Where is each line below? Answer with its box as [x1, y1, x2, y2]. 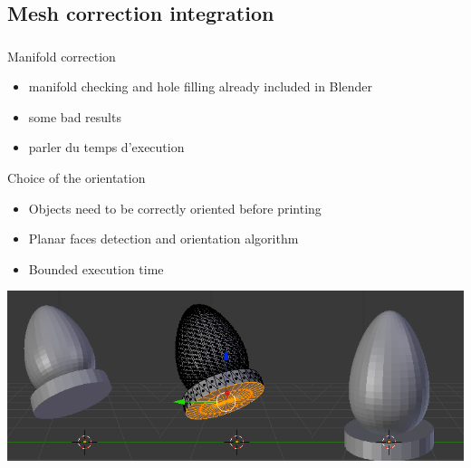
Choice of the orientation [7, 168, 146, 187]
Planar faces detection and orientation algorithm [28, 229, 299, 248]
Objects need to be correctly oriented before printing [28, 198, 322, 217]
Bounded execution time [28, 259, 164, 278]
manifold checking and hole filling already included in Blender [28, 77, 372, 96]
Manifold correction [7, 46, 116, 65]
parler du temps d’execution [28, 138, 185, 157]
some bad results [28, 107, 121, 126]
